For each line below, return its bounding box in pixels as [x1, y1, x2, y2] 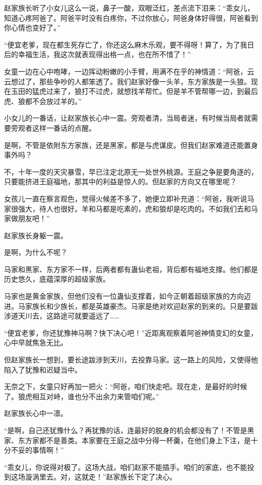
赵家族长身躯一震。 [4, 230, 68, 240]
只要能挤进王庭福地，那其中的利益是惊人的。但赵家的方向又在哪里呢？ [4, 176, 237, 187]
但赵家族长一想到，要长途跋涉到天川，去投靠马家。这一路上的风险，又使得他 [4, 354, 258, 365]
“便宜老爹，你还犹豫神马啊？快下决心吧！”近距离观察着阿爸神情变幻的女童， [4, 327, 258, 338]
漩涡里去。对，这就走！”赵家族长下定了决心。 [25, 471, 177, 482]
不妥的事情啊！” [11, 445, 64, 455]
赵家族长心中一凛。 [4, 408, 68, 418]
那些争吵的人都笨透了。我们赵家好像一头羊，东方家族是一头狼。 [39, 76, 251, 86]
